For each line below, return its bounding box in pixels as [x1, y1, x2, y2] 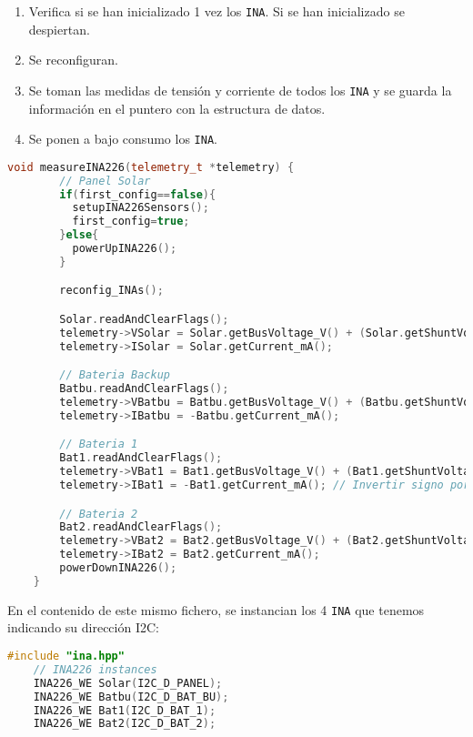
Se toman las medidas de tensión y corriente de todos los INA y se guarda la [28, 80, 452, 99]
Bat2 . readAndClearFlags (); [59, 520, 223, 534]
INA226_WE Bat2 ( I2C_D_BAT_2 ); [33, 717, 216, 731]
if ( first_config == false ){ [59, 187, 216, 201]
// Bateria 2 [59, 507, 138, 520]
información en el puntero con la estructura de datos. [28, 98, 326, 117]
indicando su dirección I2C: [7, 618, 159, 637]
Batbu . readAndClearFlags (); [59, 382, 229, 396]
